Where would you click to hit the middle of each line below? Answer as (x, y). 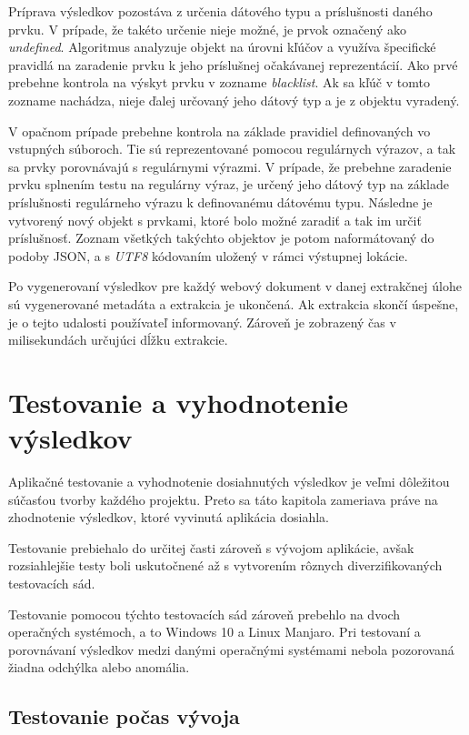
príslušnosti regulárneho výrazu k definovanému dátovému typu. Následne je (220, 201)
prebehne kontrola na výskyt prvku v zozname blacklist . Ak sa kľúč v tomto (219, 82)
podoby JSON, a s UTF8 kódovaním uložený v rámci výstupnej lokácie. (208, 255)
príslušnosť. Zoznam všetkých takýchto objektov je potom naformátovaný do (221, 238)
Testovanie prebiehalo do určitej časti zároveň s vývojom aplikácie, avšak (211, 547)
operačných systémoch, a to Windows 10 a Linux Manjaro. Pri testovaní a (215, 632)
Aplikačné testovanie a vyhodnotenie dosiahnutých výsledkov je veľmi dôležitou (229, 481)
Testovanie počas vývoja (124, 716)
